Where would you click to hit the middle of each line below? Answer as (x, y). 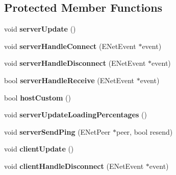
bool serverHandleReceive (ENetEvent (69, 80)
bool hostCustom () (37, 97)
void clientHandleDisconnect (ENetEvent (74, 166)
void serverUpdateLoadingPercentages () (76, 115)
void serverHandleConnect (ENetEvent (70, 46)
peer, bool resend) (145, 131)
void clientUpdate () (39, 149)
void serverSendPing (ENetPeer (57, 131)
